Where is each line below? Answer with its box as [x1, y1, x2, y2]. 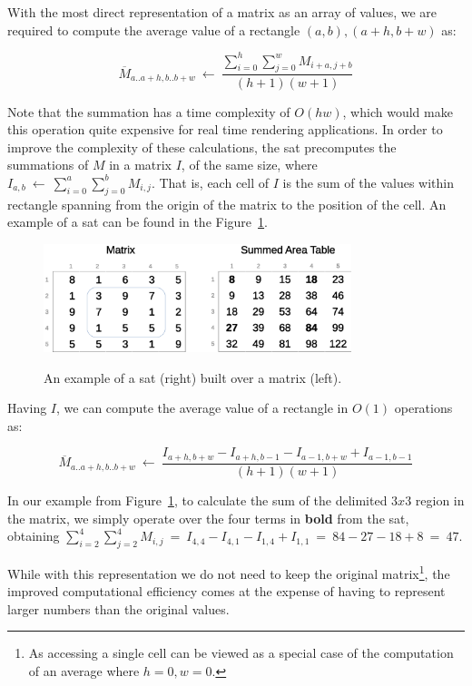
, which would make [342, 102, 453, 121]
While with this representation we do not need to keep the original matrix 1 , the [7, 561, 450, 583]
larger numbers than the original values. [7, 599, 230, 618]
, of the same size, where [181, 155, 318, 174]
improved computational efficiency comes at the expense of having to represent [7, 582, 446, 601]
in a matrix [109, 155, 172, 174]
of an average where [28, 661, 140, 680]
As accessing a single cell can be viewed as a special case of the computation [28, 643, 454, 662]
